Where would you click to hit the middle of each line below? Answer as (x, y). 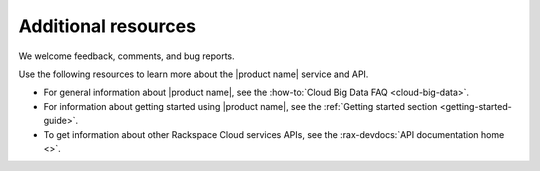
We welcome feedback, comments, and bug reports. (126, 56)
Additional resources (107, 26)
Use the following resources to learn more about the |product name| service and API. (193, 74)
